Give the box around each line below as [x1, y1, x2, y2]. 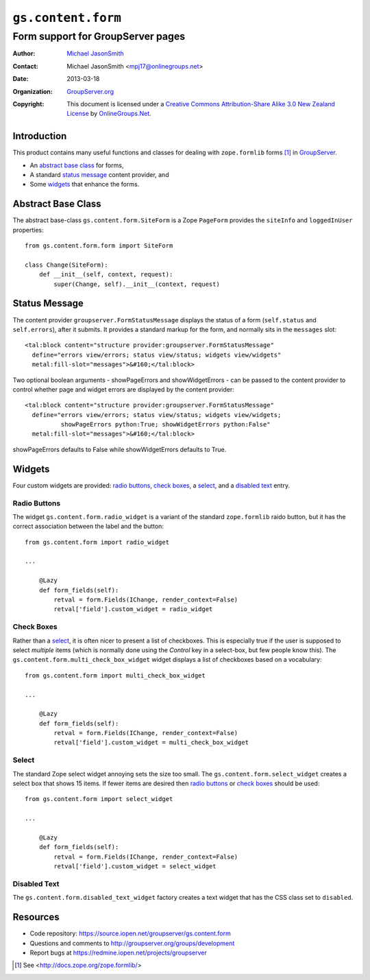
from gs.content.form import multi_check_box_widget [25, 671, 206, 679]
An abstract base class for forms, [29, 161, 124, 169]
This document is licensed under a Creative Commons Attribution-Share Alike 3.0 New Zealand [66, 99, 336, 108]
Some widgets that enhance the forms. [29, 180, 140, 189]
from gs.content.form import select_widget [25, 796, 173, 803]
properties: [12, 226, 44, 234]
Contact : [12, 62, 39, 70]
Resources [12, 911, 60, 923]
